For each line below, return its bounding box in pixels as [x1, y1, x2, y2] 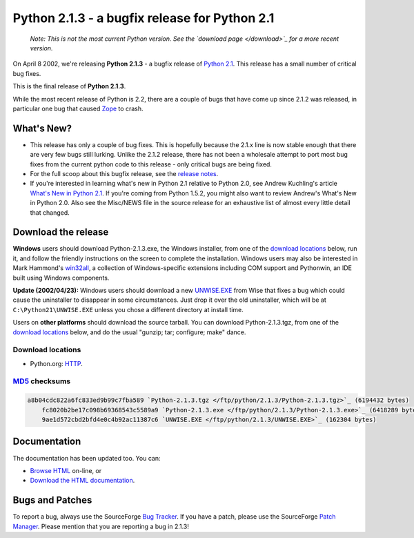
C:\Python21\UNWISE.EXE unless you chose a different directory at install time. [12, 305, 244, 314]
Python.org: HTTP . [30, 359, 83, 367]
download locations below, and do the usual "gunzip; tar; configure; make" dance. [12, 328, 246, 336]
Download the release [12, 227, 109, 238]
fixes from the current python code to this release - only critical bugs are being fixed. [30, 160, 273, 169]
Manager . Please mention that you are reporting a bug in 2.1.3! [12, 522, 190, 530]
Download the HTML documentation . [30, 477, 135, 485]
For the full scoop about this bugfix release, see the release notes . [30, 169, 219, 177]
